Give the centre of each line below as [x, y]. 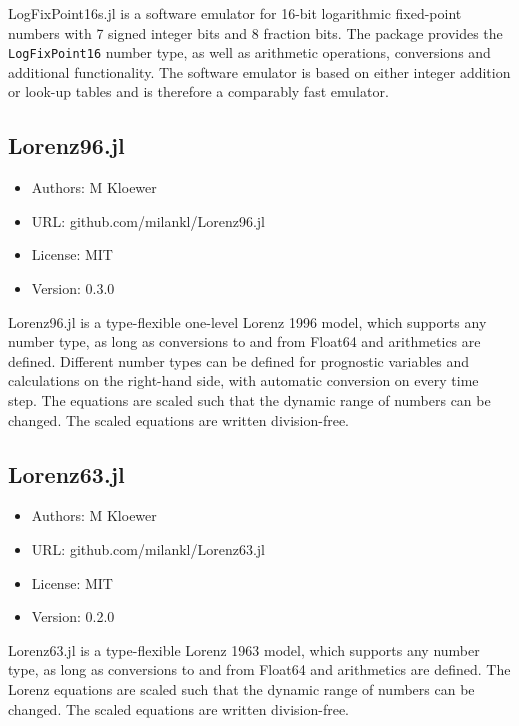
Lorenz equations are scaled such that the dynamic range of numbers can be [241, 688]
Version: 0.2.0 [73, 616]
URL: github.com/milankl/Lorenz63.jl [148, 548]
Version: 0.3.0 [73, 288]
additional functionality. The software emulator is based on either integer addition [259, 71]
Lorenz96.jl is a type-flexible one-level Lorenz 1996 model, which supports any [247, 321]
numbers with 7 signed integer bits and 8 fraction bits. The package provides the [255, 32]
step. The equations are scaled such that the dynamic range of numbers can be [249, 399]
